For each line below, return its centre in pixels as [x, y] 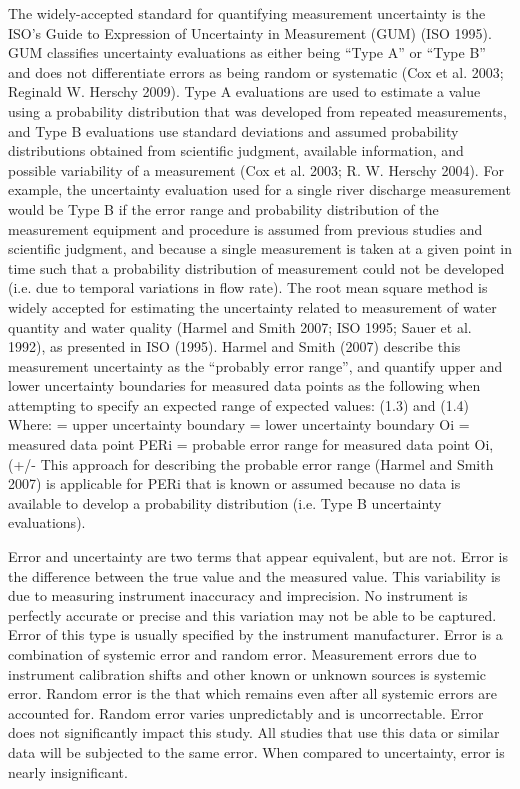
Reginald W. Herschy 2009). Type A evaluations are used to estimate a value [244, 91]
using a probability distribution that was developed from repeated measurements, [257, 110]
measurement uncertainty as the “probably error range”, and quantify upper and [255, 365]
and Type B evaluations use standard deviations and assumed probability [233, 130]
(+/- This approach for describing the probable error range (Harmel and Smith [251, 463]
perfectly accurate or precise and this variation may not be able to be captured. [252, 614]
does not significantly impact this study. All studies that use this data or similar [254, 732]
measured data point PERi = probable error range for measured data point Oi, [251, 444]
